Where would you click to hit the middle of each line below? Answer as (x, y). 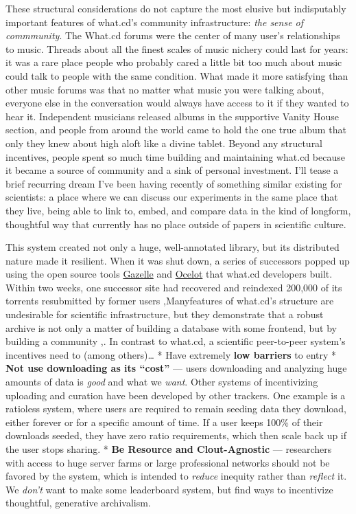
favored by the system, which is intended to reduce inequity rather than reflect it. (176, 476)
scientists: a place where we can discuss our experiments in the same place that (172, 197)
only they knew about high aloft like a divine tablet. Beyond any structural (164, 143)
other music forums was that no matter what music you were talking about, (165, 89)
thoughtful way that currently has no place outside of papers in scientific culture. (176, 224)
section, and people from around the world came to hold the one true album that (176, 130)
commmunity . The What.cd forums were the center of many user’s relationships (173, 35)
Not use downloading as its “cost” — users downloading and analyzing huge (176, 368)
